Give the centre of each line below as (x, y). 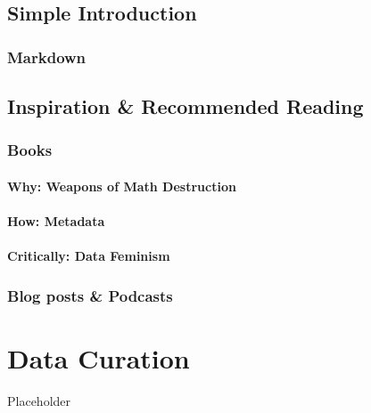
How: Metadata (56, 221)
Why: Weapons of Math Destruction (122, 186)
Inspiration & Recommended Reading (185, 106)
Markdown (47, 57)
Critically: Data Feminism (89, 256)
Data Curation (99, 357)
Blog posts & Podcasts (90, 295)
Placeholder (39, 400)
